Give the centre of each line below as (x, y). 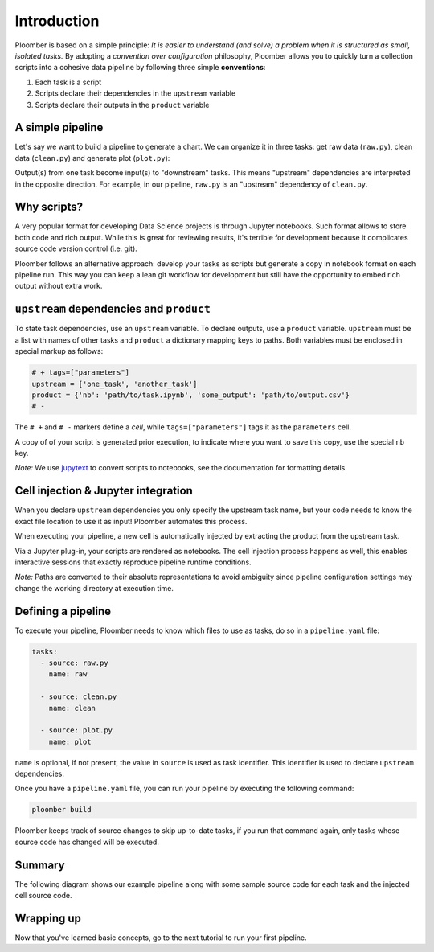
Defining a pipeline (63, 611)
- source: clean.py (79, 697)
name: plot (70, 741)
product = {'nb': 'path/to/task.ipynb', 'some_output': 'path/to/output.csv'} (190, 395)
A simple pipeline (59, 127)
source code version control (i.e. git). (76, 248)
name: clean (72, 708)
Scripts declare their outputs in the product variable (122, 105)
